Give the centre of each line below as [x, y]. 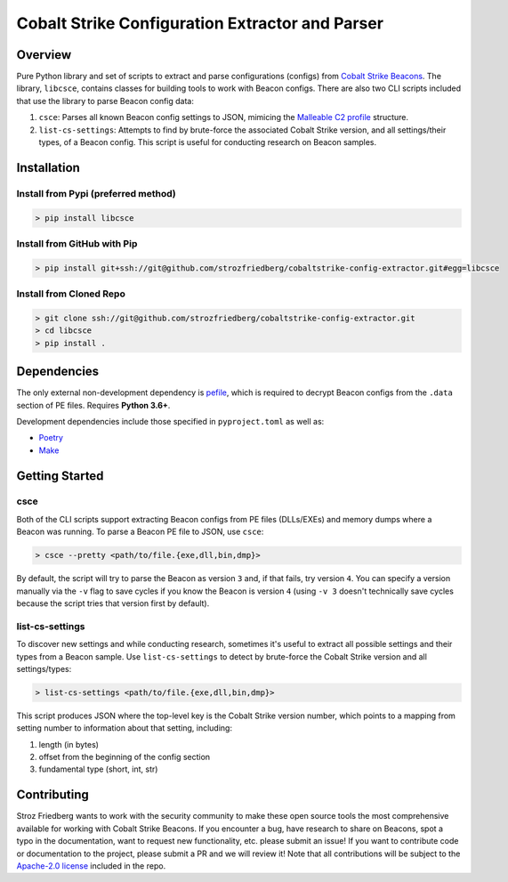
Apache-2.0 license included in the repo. [91, 866]
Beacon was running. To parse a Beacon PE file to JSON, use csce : [140, 532]
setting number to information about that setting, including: [125, 728]
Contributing [52, 795]
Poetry [51, 438]
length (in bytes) [69, 744]
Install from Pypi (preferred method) [97, 193]
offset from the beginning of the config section [125, 757]
